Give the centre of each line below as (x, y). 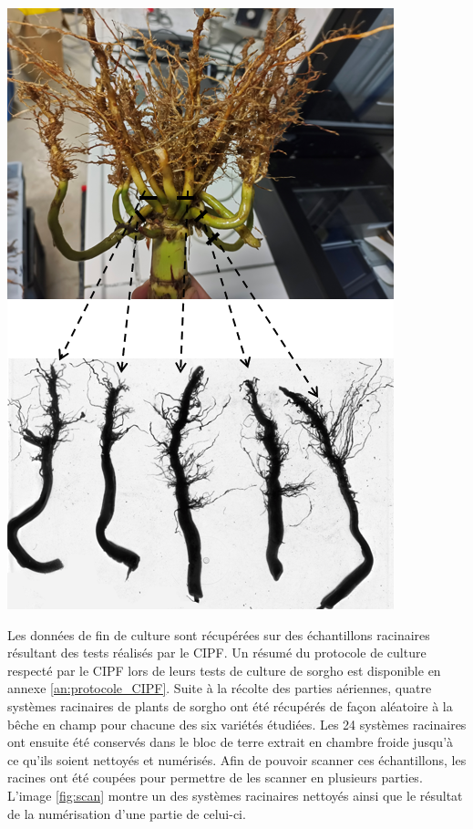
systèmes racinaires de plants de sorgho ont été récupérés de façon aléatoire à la (230, 705)
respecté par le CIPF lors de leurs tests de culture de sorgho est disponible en (224, 670)
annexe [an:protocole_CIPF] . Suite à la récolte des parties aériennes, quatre (220, 688)
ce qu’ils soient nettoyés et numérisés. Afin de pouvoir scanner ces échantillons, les (237, 759)
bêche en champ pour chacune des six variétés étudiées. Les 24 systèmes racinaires (237, 724)
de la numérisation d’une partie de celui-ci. (127, 813)
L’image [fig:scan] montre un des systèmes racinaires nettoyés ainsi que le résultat (235, 795)
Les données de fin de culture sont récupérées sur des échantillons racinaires (219, 634)
